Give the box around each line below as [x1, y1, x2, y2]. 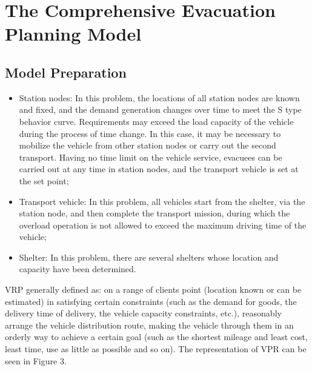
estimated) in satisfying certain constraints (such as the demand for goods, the [5, 295, 297, 307]
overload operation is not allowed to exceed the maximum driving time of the [19, 218, 307, 231]
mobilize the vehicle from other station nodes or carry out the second [19, 139, 276, 152]
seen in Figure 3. [5, 354, 67, 367]
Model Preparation [5, 62, 127, 81]
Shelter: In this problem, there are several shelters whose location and [19, 250, 279, 263]
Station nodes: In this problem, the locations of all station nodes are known [19, 91, 300, 104]
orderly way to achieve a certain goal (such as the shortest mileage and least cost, [5, 330, 308, 343]
